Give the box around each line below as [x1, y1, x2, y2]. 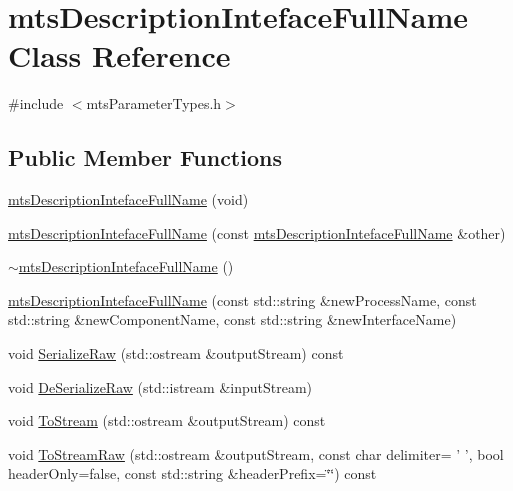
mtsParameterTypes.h [86, 93, 222, 114]
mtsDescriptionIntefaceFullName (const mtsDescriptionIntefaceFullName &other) [8, 222, 506, 243]
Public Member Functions [8, 142, 282, 173]
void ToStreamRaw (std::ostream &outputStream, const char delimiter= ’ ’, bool [8, 443, 504, 464]
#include [8, 93, 64, 114]
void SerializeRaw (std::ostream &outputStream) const [8, 343, 344, 364]
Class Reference [8, 35, 231, 76]
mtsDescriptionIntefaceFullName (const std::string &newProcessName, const [8, 289, 477, 310]
